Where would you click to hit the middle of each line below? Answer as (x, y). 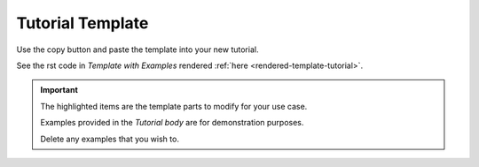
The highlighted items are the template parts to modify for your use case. (174, 106)
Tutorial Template (82, 23)
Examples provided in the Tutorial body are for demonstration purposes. (172, 123)
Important (59, 90)
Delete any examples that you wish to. (110, 139)
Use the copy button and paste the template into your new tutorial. (137, 49)
